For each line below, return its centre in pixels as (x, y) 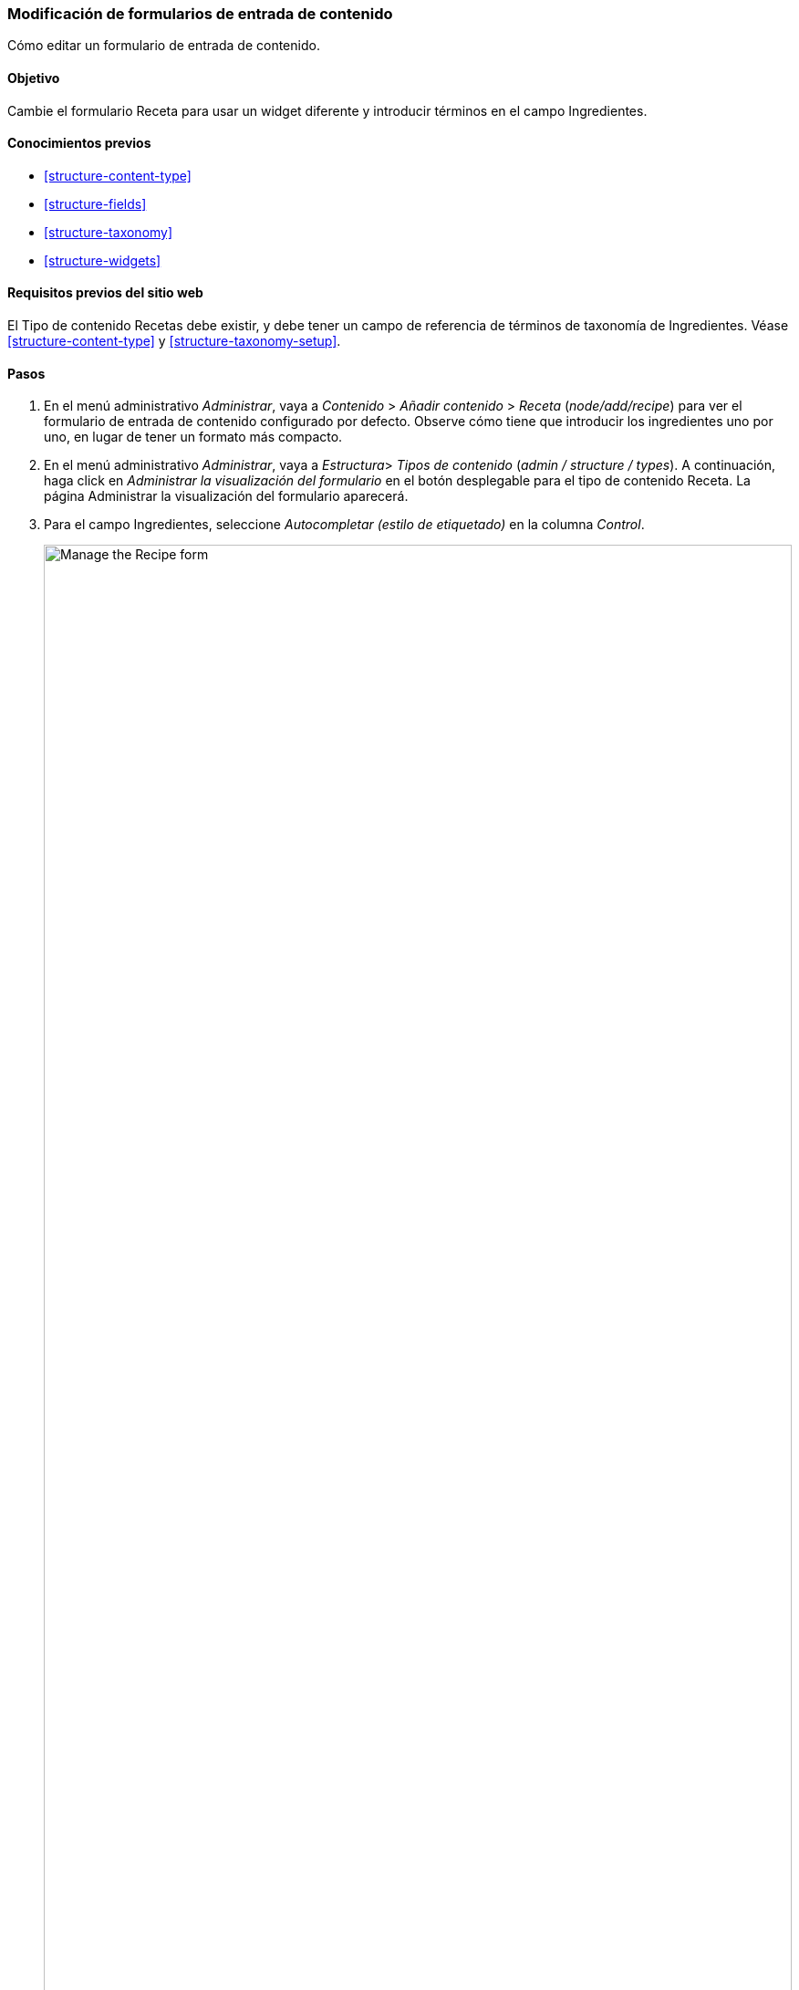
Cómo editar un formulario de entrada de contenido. (164, 46)
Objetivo (34, 78)
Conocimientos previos (79, 143)
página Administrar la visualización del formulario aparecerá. (226, 496)
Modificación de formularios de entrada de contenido (200, 14)
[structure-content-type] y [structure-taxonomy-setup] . (174, 341)
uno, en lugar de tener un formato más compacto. (193, 437)
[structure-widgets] (103, 260)
